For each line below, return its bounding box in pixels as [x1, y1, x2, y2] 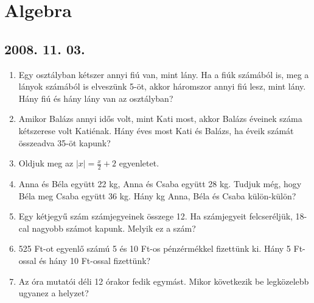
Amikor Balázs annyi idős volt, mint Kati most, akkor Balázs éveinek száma [18, 112, 302, 125]
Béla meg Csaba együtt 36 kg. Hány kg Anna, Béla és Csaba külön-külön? [18, 189, 296, 202]
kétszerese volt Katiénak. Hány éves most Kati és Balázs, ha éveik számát [18, 124, 294, 137]
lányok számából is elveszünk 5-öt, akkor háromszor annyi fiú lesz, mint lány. [18, 80, 306, 93]
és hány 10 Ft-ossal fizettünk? [39, 254, 151, 266]
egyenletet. [119, 157, 159, 169]
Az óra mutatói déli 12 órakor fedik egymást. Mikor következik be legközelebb [18, 274, 309, 287]
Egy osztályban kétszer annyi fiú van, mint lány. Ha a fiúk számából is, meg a [18, 68, 309, 80]
